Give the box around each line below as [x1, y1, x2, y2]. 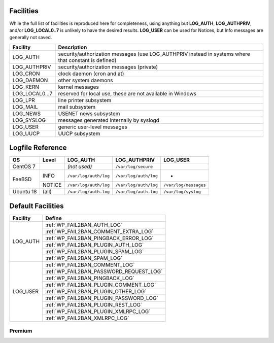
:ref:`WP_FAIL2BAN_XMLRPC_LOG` [45, 315, 129, 322]
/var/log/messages [163, 182, 206, 188]
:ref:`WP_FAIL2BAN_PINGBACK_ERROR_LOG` [45, 234, 154, 242]
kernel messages [58, 83, 99, 90]
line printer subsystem [58, 96, 112, 104]
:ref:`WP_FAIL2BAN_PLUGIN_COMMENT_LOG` [45, 281, 156, 288]
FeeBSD [12, 176, 32, 183]
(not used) [67, 163, 92, 170]
